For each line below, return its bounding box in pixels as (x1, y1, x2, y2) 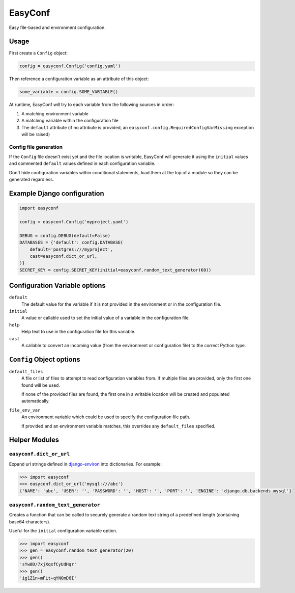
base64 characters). (9, 518, 51, 525)
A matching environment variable (21, 110, 88, 116)
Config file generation (9, 143, 63, 150)
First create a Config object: (9, 50, 68, 56)
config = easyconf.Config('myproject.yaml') (19, 219, 129, 225)
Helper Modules (9, 436, 59, 444)
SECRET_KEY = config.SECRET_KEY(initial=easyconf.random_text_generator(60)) (19, 267, 211, 272)
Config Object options (9, 355, 81, 363)
